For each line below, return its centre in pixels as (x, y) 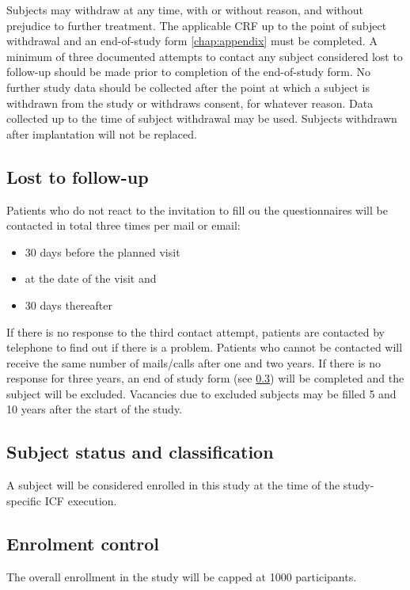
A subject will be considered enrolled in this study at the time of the (173, 485)
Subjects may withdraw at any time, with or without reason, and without (185, 10)
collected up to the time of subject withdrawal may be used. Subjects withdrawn (202, 118)
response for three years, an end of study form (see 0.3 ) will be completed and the (205, 378)
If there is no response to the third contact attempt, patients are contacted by (196, 331)
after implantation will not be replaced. (102, 133)
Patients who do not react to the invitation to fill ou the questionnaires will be (197, 209)
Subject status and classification (140, 452)
